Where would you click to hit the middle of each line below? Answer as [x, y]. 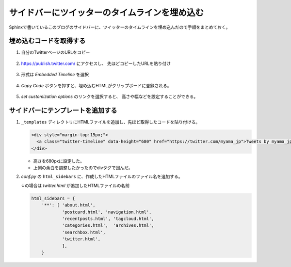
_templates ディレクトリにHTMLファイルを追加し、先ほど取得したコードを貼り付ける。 [111, 122]
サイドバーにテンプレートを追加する [63, 110]
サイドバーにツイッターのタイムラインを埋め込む [106, 13]
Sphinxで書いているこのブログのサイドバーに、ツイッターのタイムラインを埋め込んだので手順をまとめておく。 [120, 27]
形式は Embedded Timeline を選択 [55, 75]
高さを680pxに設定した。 [59, 161]
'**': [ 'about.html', [68, 205]
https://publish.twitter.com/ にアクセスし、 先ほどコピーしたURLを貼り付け [96, 63]
